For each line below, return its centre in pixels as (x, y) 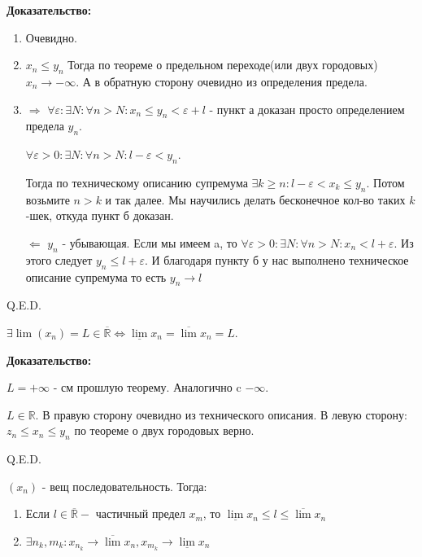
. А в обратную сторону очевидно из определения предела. (222, 81)
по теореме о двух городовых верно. (164, 430)
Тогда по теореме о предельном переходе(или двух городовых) (223, 65)
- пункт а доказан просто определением (307, 109)
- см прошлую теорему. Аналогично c (147, 387)
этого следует (59, 259)
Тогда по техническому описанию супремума (137, 182)
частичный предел (140, 513)
